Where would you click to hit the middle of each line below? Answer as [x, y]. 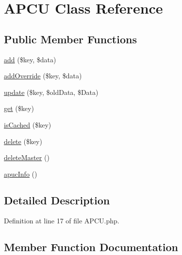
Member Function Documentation [91, 246]
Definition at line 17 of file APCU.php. [62, 220]
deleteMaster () [27, 157]
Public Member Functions [70, 39]
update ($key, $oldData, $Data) [51, 92]
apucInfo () [21, 173]
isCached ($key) [28, 124]
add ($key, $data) [30, 59]
